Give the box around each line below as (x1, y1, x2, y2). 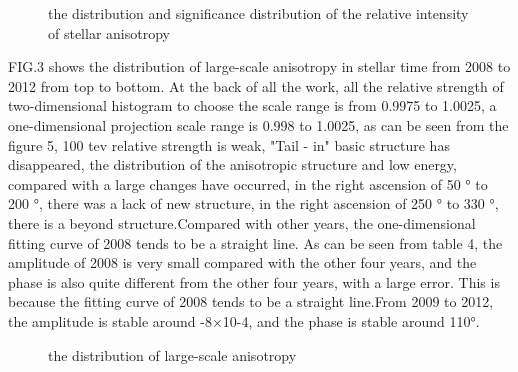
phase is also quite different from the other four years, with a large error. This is (8, 271, 500, 292)
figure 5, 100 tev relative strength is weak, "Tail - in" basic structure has (8, 134, 450, 155)
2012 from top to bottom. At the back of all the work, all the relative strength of (8, 75, 504, 96)
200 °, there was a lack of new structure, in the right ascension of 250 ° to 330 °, (8, 193, 499, 214)
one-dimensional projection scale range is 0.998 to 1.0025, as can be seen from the (8, 114, 509, 135)
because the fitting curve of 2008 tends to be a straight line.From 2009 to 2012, (8, 291, 494, 312)
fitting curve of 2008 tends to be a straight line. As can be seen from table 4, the (8, 232, 503, 253)
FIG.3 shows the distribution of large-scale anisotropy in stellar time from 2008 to (8, 56, 511, 77)
